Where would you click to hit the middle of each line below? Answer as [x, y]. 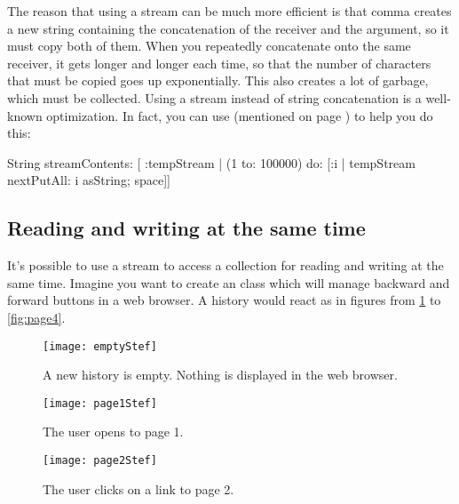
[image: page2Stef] [100, 461]
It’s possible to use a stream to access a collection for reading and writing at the [226, 265]
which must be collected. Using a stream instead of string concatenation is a [214, 97]
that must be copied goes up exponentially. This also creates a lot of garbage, [218, 80]
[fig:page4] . [36, 317]
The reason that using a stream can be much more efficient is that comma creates [229, 11]
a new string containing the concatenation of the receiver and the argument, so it [228, 28]
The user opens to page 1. [113, 432]
